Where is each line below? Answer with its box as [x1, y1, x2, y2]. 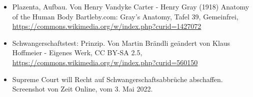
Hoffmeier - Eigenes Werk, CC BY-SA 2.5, [12, 47, 142, 58]
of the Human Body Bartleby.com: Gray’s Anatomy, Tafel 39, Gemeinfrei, [12, 11, 238, 21]
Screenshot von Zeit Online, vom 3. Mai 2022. [12, 84, 153, 94]
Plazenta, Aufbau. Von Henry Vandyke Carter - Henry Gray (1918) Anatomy [12, 1, 249, 11]
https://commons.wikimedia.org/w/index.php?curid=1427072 [12, 21, 201, 31]
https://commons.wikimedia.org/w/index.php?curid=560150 [12, 57, 198, 67]
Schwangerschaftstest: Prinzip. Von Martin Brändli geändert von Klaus [12, 37, 230, 48]
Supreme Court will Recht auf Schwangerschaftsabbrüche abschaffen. [12, 74, 223, 84]
